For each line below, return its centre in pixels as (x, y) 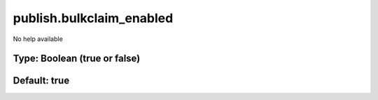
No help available (38, 39)
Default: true (41, 81)
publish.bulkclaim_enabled (93, 18)
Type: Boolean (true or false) (77, 59)
